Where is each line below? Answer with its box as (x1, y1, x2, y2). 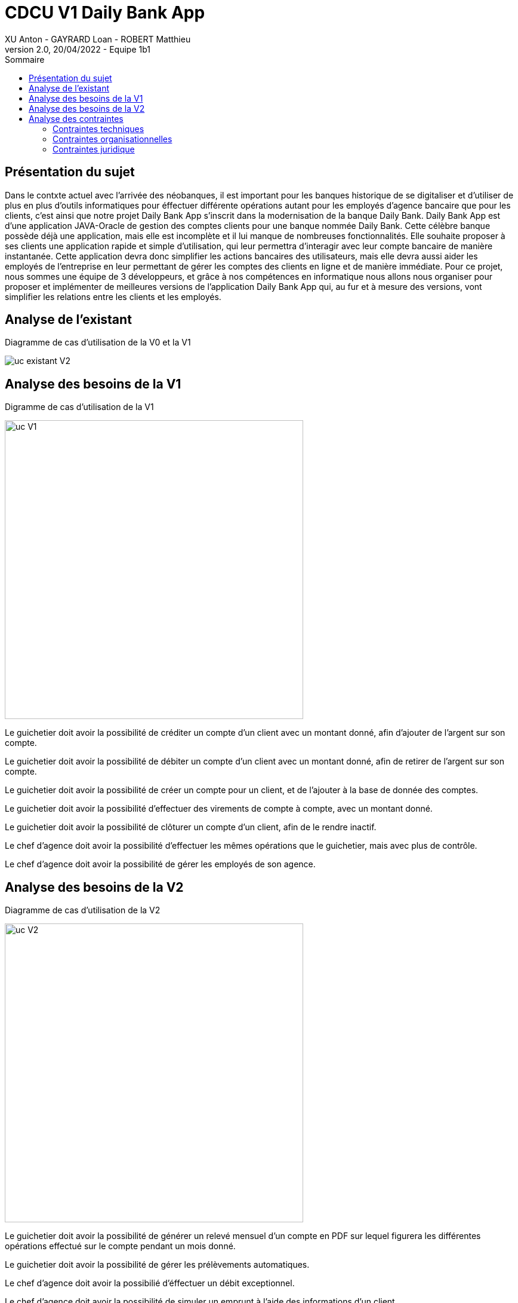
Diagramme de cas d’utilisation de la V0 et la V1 (5, 337, 191, 348)
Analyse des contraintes (29, 113, 124, 124)
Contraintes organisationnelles (53, 133, 172, 144)
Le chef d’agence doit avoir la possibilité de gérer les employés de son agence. (5, 859, 316, 870)
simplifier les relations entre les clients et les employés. (5, 291, 221, 302)
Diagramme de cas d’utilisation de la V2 (5, 905, 161, 916)
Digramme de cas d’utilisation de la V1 (5, 402, 154, 412)
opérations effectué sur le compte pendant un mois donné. (5, 1241, 236, 1252)
